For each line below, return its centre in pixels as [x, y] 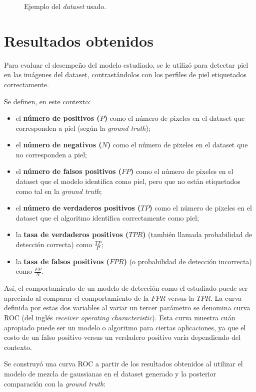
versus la [181, 298]
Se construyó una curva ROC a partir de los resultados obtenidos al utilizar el [123, 364]
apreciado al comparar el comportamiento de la [76, 298]
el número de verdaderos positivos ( [78, 208]
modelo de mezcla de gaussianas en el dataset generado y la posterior [110, 374]
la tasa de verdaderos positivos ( [72, 234]
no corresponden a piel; [51, 154]
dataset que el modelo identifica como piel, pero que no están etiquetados [128, 181]
